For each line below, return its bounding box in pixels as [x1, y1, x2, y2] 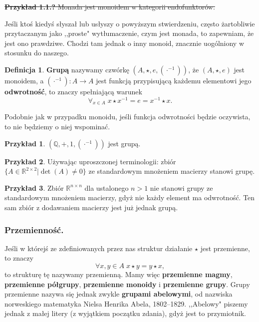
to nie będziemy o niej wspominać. [4, 121, 110, 132]
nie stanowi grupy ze [150, 182, 213, 193]
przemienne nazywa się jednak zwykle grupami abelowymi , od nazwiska [4, 289, 233, 299]
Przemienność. [4, 223, 64, 236]
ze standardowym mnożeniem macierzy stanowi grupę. [88, 166, 255, 176]
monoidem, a [4, 75, 44, 85]
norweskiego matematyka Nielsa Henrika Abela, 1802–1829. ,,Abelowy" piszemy [4, 298, 248, 309]
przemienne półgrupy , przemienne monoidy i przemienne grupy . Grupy [4, 279, 250, 289]
